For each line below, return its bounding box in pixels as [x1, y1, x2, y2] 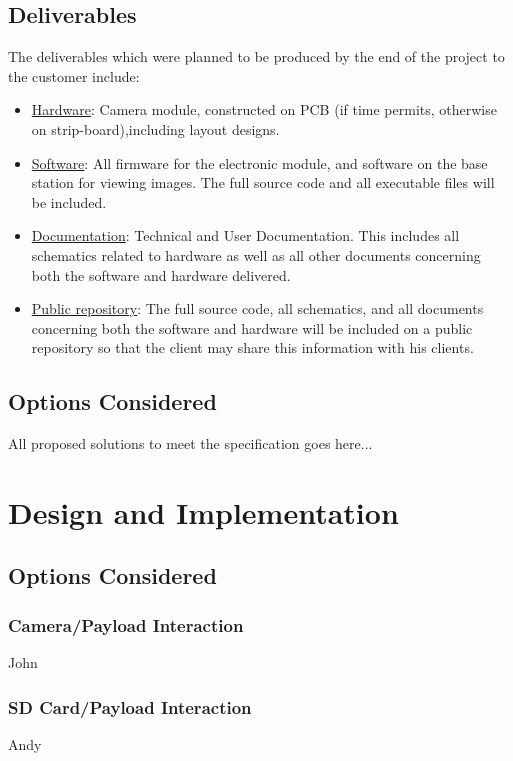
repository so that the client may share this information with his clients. [31, 337, 474, 358]
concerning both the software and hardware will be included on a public [31, 317, 473, 338]
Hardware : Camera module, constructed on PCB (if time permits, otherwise [31, 99, 497, 120]
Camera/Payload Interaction [8, 612, 244, 637]
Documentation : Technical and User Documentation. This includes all [31, 225, 460, 246]
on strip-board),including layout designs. [31, 118, 280, 139]
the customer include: [8, 65, 140, 86]
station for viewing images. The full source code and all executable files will [31, 172, 495, 193]
